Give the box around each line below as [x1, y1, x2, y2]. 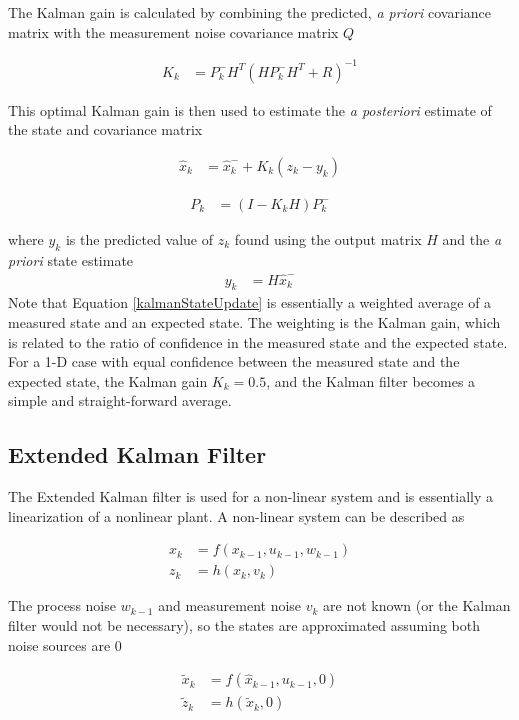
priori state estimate [8, 249, 134, 270]
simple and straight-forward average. [8, 390, 232, 411]
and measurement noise [158, 595, 302, 616]
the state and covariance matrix [8, 119, 203, 140]
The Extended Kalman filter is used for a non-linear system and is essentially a [8, 486, 494, 507]
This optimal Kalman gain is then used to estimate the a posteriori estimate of [8, 99, 492, 120]
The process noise [8, 595, 116, 616]
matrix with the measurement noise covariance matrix [8, 21, 339, 42]
